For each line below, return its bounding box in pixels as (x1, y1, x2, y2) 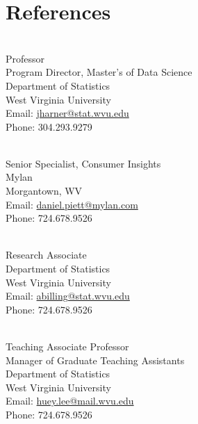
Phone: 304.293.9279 (6, 119, 92, 133)
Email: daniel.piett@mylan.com (6, 197, 138, 211)
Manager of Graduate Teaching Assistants (6, 352, 185, 367)
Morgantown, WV (6, 184, 83, 198)
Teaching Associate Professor (6, 339, 129, 353)
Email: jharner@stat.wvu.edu (6, 106, 129, 120)
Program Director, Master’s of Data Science (6, 65, 192, 79)
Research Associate (6, 247, 87, 262)
